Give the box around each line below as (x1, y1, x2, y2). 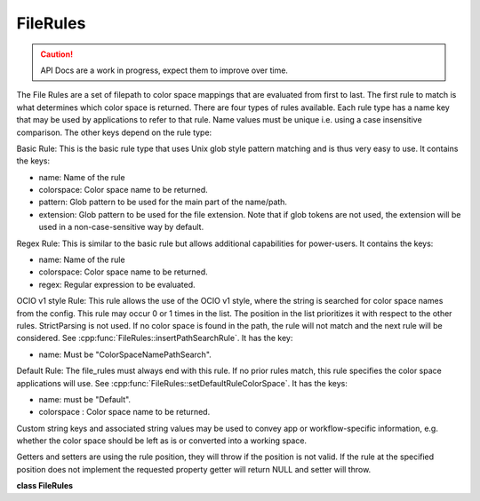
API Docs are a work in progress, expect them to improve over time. (40, 65, 289, 76)
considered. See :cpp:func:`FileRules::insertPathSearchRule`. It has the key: (16, 333, 293, 344)
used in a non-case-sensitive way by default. (38, 222, 204, 233)
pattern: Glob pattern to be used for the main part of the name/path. (38, 196, 288, 208)
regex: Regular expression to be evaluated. (38, 279, 196, 290)
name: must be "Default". (38, 394, 132, 404)
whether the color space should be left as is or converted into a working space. (16, 435, 307, 446)
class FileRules (16, 481, 74, 491)
